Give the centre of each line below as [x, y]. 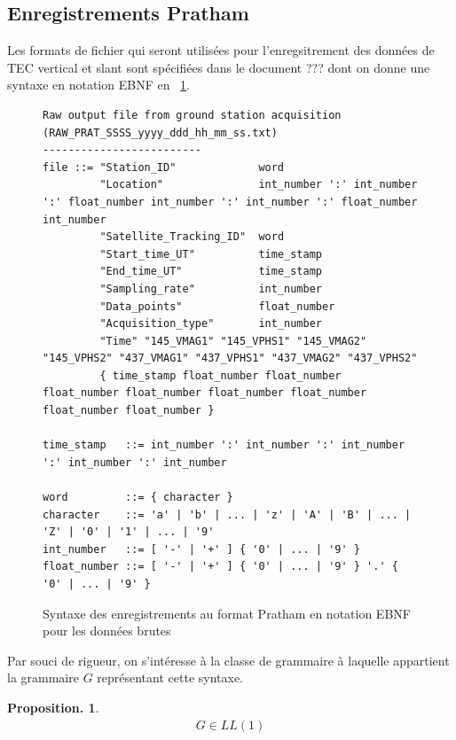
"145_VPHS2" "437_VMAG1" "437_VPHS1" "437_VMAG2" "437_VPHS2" [230, 358]
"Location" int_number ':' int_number [259, 185]
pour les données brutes [107, 631]
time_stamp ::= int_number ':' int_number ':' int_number [224, 445]
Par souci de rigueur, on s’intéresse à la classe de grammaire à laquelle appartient [228, 660]
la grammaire [43, 678]
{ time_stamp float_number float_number [220, 375]
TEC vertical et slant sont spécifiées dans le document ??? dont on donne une [219, 67]
